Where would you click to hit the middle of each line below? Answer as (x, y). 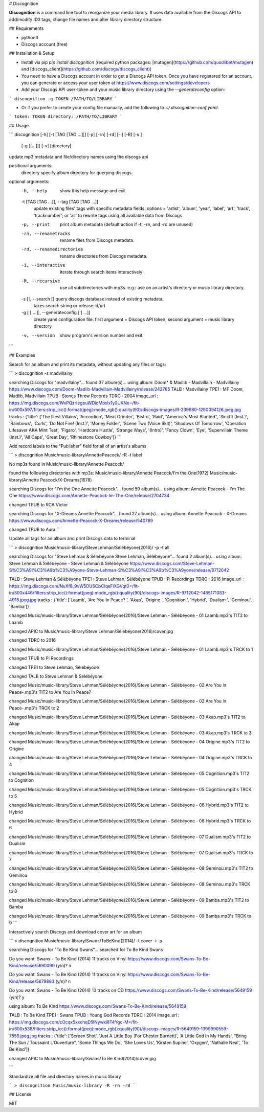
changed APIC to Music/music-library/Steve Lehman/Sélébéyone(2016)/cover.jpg (91, 632)
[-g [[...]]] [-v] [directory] (46, 146)
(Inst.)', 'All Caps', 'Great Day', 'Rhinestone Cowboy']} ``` (65, 437)
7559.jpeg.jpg (23, 1036)
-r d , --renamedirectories (52, 249)
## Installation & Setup (32, 53)
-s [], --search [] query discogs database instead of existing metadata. (92, 299)
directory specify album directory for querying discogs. (77, 172)
